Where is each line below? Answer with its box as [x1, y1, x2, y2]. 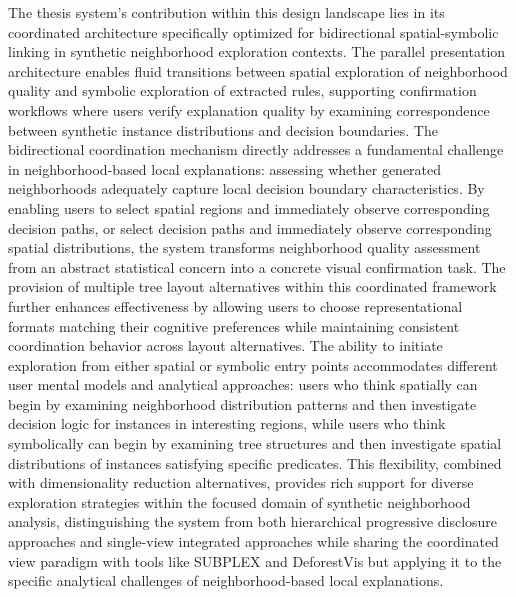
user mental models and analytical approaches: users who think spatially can [8, 374, 478, 395]
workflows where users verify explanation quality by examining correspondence [8, 99, 490, 120]
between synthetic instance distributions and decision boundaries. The [8, 119, 438, 140]
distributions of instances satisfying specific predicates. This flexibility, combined [8, 452, 502, 473]
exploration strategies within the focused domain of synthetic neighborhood [8, 491, 471, 512]
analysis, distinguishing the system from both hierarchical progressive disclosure [8, 511, 498, 532]
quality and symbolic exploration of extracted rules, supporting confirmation [8, 80, 477, 101]
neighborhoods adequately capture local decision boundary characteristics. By [8, 178, 485, 199]
